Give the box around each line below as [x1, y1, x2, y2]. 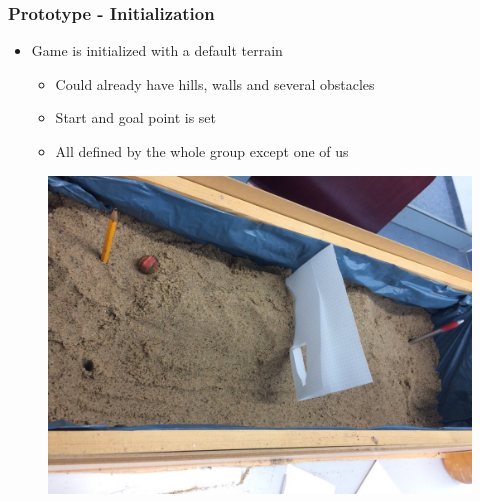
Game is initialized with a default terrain [31, 40, 283, 61]
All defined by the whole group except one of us [55, 141, 349, 161]
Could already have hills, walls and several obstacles [55, 73, 375, 94]
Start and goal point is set [55, 107, 217, 128]
